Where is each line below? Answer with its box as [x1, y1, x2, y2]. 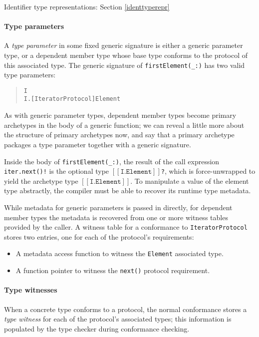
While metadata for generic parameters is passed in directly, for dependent [4, 202, 233, 213]
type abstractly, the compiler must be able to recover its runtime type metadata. [4, 185, 251, 196]
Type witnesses [4, 285, 57, 295]
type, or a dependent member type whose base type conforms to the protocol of [4, 49, 248, 60]
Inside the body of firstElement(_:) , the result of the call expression [4, 156, 220, 166]
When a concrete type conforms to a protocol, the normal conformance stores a [4, 304, 247, 314]
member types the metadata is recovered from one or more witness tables [4, 212, 228, 222]
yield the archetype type [4, 175, 78, 186]
